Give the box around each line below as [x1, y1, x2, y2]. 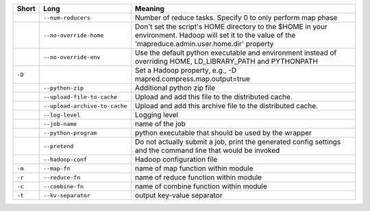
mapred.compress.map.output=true [134, 74, 250, 84]
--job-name [43, 120, 77, 127]
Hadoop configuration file [134, 155, 218, 164]
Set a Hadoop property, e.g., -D [134, 66, 237, 75]
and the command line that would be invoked [134, 146, 280, 155]
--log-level [43, 111, 81, 119]
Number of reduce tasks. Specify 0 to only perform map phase [134, 13, 338, 22]
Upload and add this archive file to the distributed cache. [134, 101, 319, 110]
